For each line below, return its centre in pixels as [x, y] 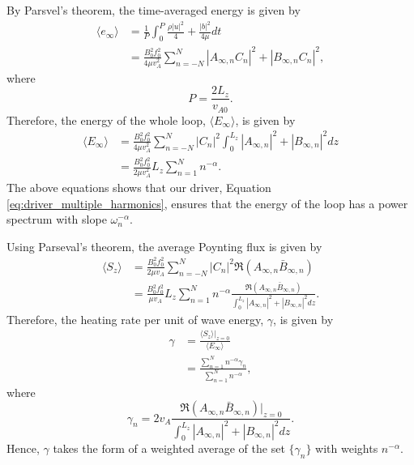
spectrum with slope [57, 219]
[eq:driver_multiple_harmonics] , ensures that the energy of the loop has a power [207, 203]
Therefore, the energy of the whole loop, [106, 119]
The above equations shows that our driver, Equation [139, 188]
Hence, [23, 448]
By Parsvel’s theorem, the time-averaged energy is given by [154, 10]
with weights [347, 448]
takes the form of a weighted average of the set [169, 448]
